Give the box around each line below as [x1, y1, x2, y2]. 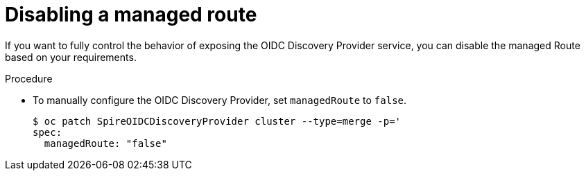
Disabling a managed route [5, 3, 257, 26]
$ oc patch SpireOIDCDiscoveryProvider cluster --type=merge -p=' [33, 115, 402, 127]
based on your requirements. [5, 51, 137, 63]
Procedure [5, 72, 53, 85]
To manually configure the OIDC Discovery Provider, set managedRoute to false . [33, 94, 407, 106]
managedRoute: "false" [44, 137, 167, 149]
